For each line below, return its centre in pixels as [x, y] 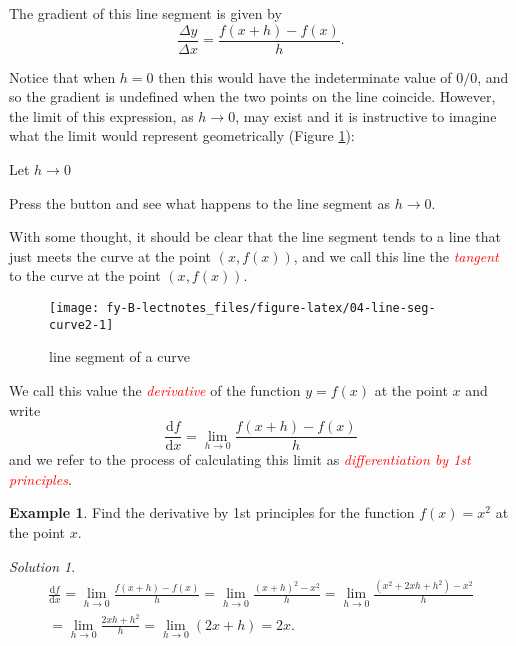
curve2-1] [81, 324]
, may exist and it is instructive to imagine [366, 115]
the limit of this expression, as [101, 115]
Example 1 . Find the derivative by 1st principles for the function [212, 512]
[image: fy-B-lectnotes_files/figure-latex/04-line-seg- [242, 308]
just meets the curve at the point [110, 255]
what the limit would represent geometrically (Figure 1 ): [182, 135]
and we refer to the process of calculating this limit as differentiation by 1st [240, 459]
